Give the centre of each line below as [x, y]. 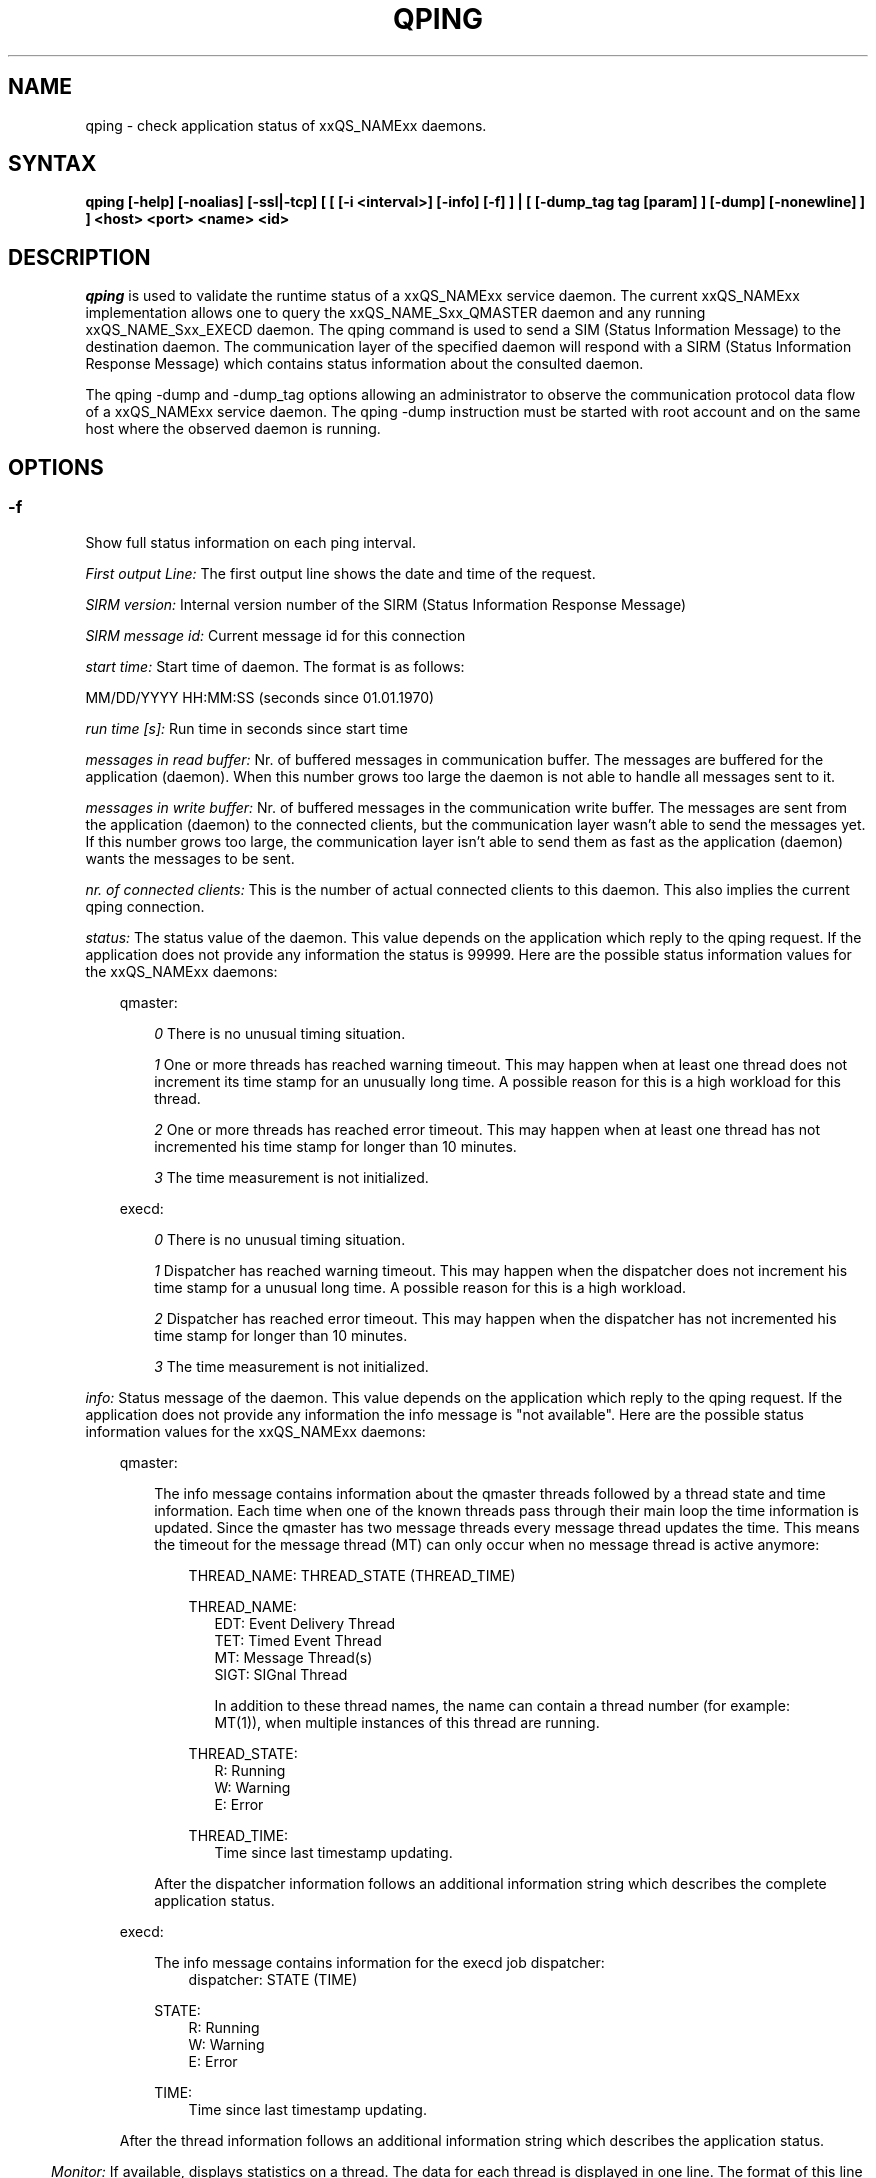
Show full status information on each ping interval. [251, 542]
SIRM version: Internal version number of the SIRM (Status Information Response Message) [386, 604]
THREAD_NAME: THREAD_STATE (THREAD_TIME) [352, 1575]
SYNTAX [52, 164]
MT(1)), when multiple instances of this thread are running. [407, 1722]
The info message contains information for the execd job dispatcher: [379, 1962]
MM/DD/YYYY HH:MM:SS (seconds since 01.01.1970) [260, 697]
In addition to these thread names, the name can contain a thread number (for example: [502, 1705]
